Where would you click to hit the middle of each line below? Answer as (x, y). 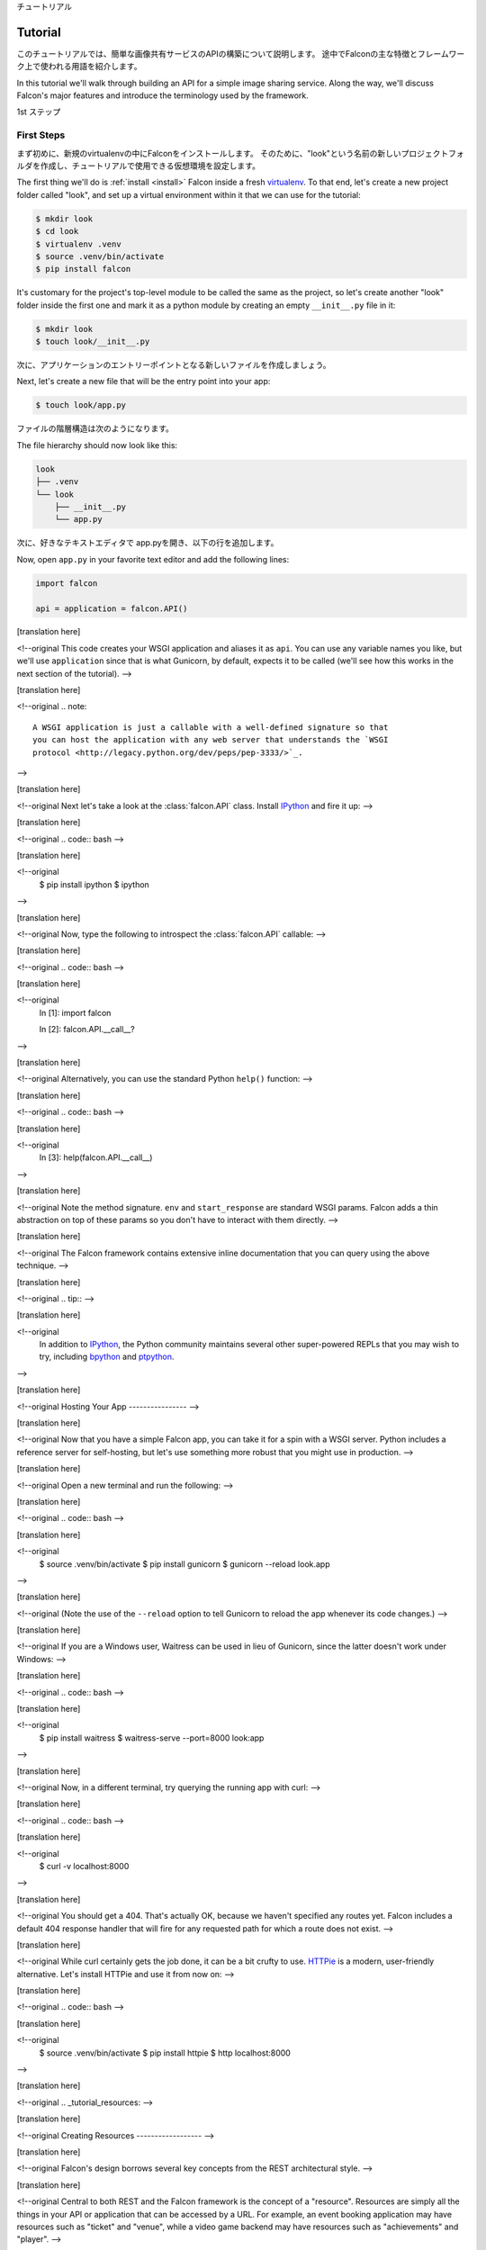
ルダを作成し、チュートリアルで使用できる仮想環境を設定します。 (139, 166)
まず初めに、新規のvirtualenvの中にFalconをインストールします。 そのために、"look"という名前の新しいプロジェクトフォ (241, 153)
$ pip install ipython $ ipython (94, 884)
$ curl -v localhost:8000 (84, 1866)
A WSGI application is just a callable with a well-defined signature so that (211, 727)
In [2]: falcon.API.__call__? (87, 1030)
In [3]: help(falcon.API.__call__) (96, 1157)
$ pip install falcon (83, 269)
